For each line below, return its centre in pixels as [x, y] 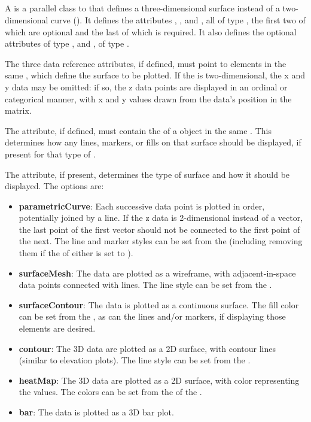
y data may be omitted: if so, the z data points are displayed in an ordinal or [146, 86]
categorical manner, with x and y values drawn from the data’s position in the [148, 98]
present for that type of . [50, 154]
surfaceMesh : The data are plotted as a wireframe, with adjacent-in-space [157, 273]
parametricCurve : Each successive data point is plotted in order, [142, 206]
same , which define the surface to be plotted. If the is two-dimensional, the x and [155, 75]
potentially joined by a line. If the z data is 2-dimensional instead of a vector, [161, 218]
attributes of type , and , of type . [67, 43]
